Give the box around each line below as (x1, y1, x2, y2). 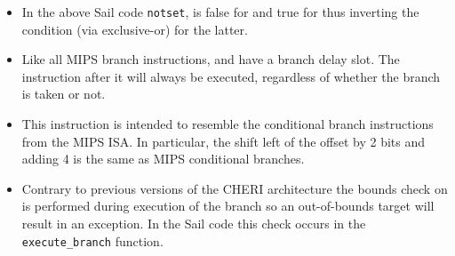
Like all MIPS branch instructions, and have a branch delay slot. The (21, 50, 400, 68)
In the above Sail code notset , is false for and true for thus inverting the (21, 3, 419, 20)
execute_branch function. (21, 231, 164, 250)
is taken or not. (21, 84, 106, 103)
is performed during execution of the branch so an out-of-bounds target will (21, 196, 435, 215)
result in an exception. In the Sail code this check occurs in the (21, 214, 366, 232)
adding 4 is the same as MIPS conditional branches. (21, 149, 305, 168)
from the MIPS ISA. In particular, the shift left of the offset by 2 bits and (21, 132, 426, 150)
